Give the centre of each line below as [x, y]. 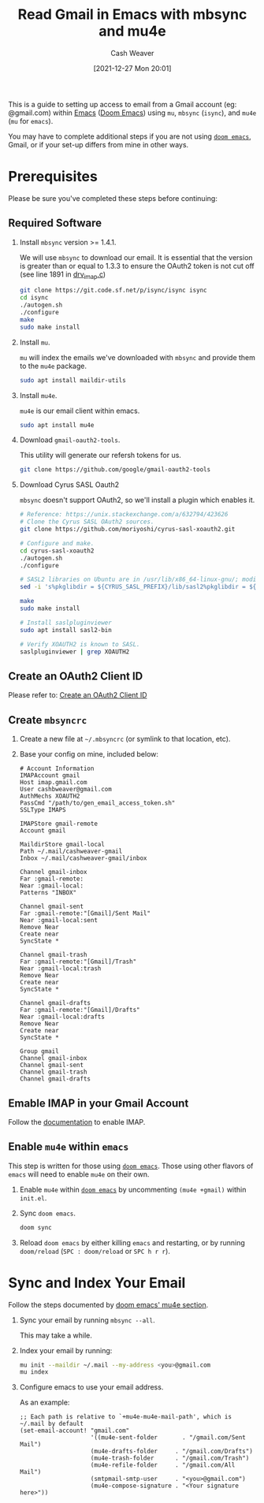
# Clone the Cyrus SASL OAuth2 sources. [87, 522]
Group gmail [39, 1051]
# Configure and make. [57, 543]
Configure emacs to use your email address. [91, 1387]
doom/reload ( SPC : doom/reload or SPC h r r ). [95, 1251]
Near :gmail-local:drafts [62, 1017]
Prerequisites [53, 177]
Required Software [55, 223]
